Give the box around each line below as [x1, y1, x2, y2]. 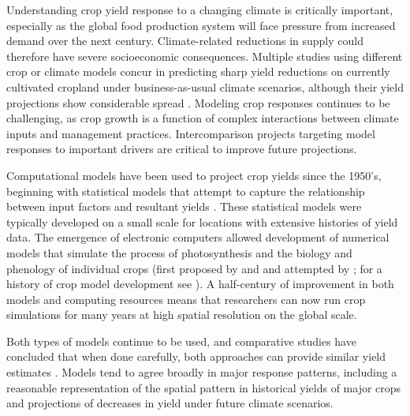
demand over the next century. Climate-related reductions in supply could [6, 32, 363, 49]
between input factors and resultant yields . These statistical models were [6, 198, 362, 215]
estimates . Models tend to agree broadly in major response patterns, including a [6, 364, 397, 380]
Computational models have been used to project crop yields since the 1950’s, [6, 167, 382, 183]
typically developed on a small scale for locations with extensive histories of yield [6, 213, 398, 230]
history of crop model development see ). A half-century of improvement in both [6, 275, 394, 292]
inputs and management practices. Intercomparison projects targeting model [6, 125, 375, 141]
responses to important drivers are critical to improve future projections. [6, 141, 357, 157]
